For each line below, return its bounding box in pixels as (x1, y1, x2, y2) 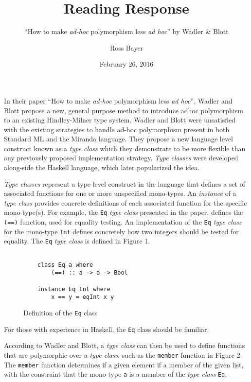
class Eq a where (37, 261, 93, 268)
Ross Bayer (109, 42, 143, 52)
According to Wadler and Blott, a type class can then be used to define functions (4, 340, 245, 350)
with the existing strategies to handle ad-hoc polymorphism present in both (4, 124, 230, 134)
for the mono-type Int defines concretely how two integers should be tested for (4, 226, 239, 236)
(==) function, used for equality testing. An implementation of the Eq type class (4, 217, 242, 227)
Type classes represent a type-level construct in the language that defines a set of (4, 178, 246, 189)
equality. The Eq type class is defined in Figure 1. (4, 236, 150, 246)
